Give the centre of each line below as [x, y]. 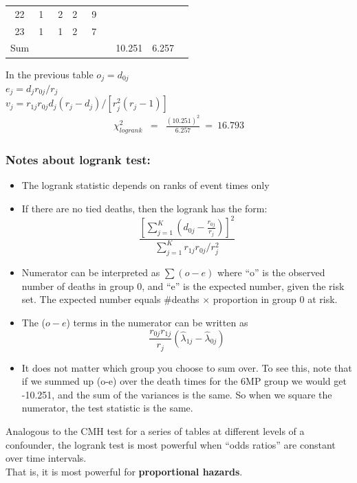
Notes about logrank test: [78, 160]
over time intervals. [46, 458]
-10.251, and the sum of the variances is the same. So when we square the [177, 394]
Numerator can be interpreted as [91, 272]
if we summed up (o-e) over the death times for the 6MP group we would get [184, 381]
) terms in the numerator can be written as [157, 322]
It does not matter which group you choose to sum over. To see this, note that [187, 367]
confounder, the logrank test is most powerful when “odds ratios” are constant [171, 444]
